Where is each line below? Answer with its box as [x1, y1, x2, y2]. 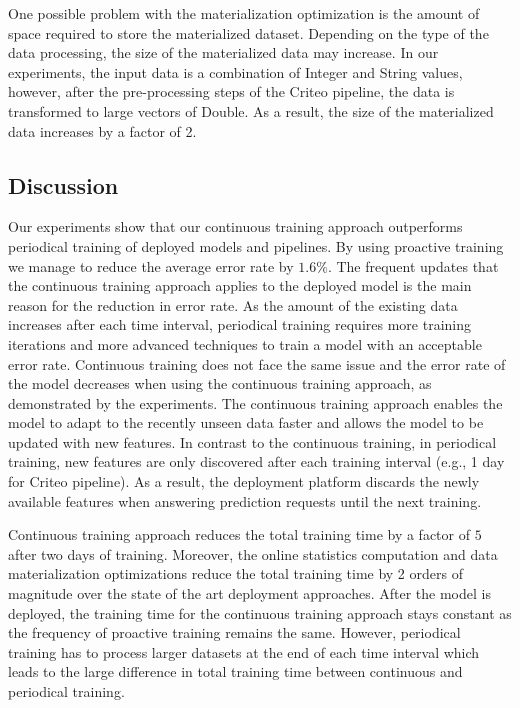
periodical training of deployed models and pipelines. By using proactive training [8, 235, 504, 256]
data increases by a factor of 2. [8, 120, 197, 141]
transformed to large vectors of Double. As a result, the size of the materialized [8, 100, 494, 121]
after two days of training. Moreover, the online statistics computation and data [8, 543, 498, 564]
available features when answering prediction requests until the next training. [8, 490, 482, 511]
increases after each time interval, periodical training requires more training [8, 314, 471, 335]
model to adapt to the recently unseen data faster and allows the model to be [8, 412, 484, 433]
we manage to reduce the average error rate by [8, 255, 294, 276]
